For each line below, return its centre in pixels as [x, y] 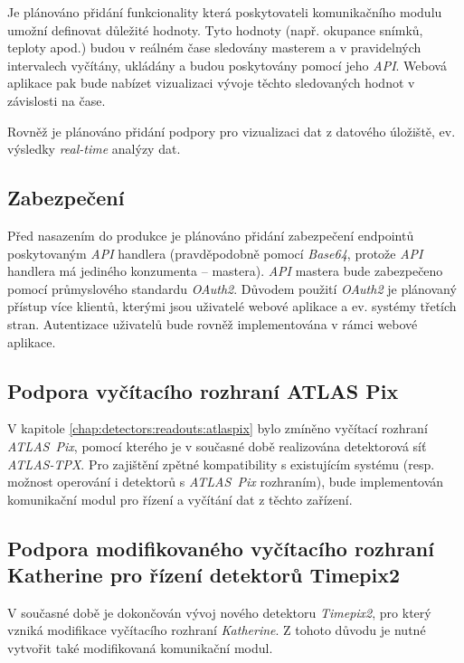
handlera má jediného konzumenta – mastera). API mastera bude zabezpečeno [225, 271]
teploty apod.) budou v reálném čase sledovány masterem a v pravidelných [214, 47]
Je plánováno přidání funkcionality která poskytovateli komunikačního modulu [225, 12]
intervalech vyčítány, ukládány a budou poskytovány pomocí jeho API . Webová [227, 65]
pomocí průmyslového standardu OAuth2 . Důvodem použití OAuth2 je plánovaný [232, 288]
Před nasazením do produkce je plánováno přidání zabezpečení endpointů [211, 235]
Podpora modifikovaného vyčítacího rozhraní [221, 548]
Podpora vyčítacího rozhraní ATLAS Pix [203, 390]
